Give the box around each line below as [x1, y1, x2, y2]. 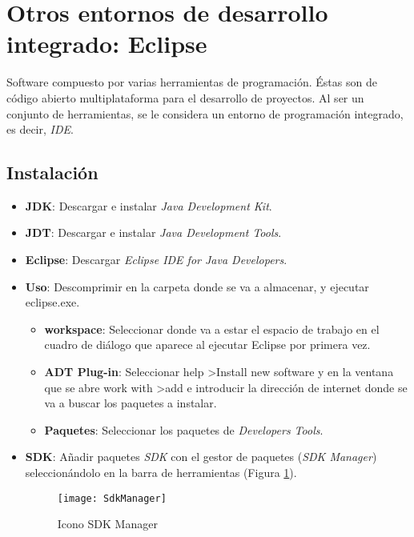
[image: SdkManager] [57, 492, 167, 504]
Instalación [6, 160, 98, 185]
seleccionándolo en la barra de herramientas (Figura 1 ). [25, 464, 297, 481]
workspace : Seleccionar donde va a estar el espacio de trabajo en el [44, 320, 380, 337]
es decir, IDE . [6, 121, 74, 138]
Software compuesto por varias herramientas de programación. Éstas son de [6, 74, 377, 90]
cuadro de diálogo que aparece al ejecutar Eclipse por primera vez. [44, 336, 371, 353]
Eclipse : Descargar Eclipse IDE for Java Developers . [25, 251, 287, 268]
